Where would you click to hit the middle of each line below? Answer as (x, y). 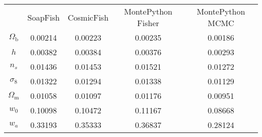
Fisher (148, 23)
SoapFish (44, 17)
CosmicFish (88, 17)
